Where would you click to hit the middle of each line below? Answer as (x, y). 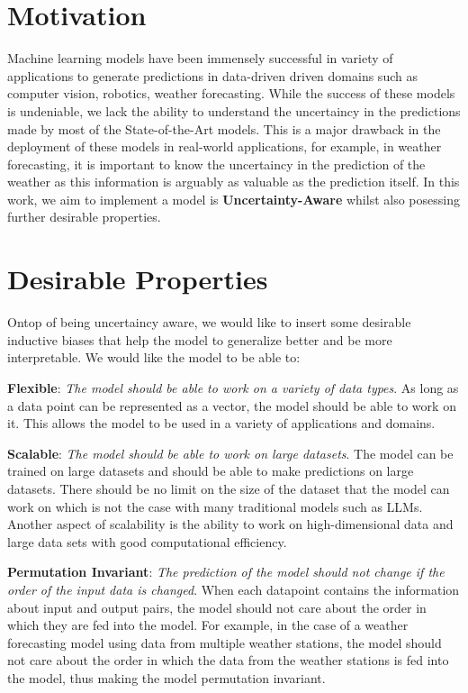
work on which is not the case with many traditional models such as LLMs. (215, 506)
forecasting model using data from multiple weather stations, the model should (225, 642)
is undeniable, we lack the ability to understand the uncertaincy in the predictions (234, 110)
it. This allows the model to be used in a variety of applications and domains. (221, 423)
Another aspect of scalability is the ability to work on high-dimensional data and (230, 524)
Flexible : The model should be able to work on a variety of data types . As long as (233, 387)
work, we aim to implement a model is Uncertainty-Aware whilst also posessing (234, 199)
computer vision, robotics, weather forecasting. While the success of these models (231, 93)
